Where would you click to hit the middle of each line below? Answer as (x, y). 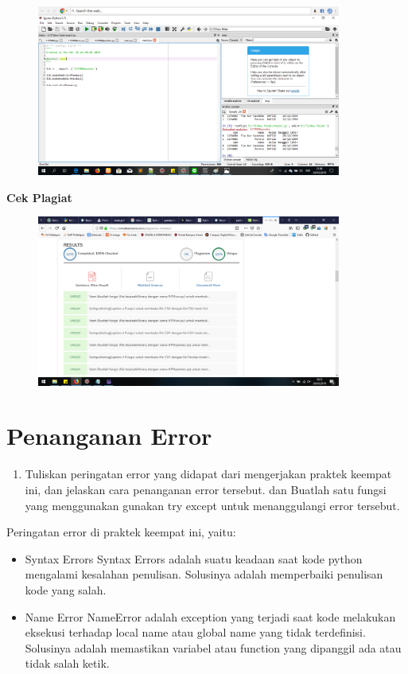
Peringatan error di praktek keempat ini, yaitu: (121, 532)
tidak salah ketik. (67, 663)
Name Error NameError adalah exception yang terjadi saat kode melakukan (210, 616)
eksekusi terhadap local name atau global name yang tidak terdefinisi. (195, 632)
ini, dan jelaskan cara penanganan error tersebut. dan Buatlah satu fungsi (206, 489)
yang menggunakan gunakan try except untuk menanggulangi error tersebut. (212, 505)
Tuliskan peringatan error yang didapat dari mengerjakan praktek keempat (208, 474)
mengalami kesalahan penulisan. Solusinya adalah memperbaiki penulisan (204, 574)
